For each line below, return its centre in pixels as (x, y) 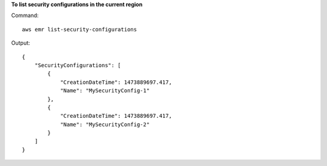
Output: (21, 43)
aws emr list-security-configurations (80, 29)
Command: (25, 16)
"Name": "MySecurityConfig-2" (105, 124)
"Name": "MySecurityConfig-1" (105, 91)
